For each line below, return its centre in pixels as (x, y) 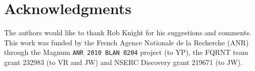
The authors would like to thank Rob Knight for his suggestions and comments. (128, 32)
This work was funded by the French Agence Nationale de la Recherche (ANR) (126, 42)
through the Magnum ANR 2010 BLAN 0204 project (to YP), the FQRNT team (126, 52)
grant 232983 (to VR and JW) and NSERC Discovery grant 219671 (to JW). (123, 62)
